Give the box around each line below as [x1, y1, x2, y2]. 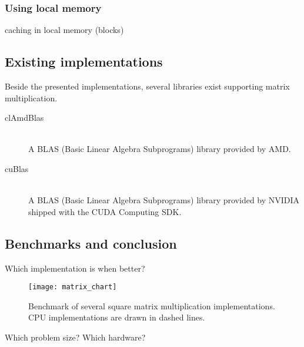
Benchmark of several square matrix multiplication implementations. [28, 299, 275, 312]
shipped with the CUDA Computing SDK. [28, 205, 182, 217]
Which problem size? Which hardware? [5, 331, 146, 343]
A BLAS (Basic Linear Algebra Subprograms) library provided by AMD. [28, 143, 291, 155]
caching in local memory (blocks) [5, 24, 124, 36]
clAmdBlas [5, 111, 44, 124]
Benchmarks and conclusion [5, 234, 177, 252]
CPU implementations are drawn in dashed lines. [28, 311, 205, 323]
